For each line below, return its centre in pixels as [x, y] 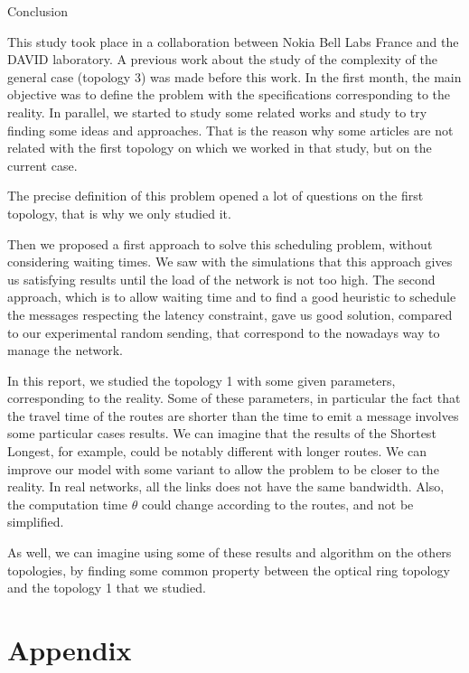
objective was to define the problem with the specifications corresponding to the [229, 94]
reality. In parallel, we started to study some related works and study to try [217, 112]
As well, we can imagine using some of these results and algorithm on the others [230, 552]
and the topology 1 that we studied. [107, 588]
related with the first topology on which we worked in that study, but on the [220, 148]
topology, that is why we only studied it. [119, 213]
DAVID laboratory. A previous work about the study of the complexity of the [222, 59]
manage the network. [65, 350]
